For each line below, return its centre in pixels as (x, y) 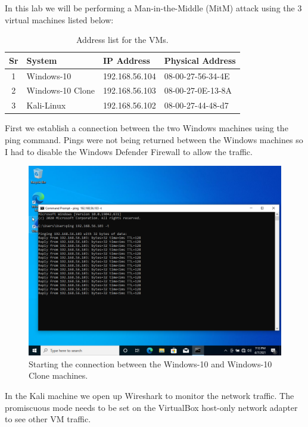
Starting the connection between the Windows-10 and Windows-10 (150, 363)
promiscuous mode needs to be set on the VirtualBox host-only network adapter (151, 407)
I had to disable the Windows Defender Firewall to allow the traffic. (129, 151)
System (42, 60)
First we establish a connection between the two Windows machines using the (147, 128)
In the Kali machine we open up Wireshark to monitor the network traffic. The (150, 395)
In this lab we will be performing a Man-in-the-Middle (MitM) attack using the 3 (153, 8)
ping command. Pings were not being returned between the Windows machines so (154, 140)
